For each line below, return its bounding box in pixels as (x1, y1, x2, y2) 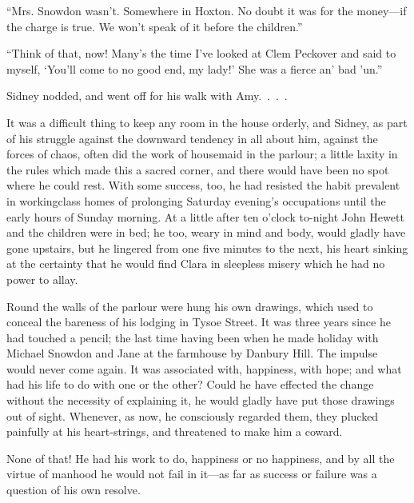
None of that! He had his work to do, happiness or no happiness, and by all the (6, 449, 395, 466)
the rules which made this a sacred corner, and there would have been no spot (6, 161, 389, 178)
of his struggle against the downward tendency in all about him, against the (6, 130, 378, 146)
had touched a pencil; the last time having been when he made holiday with (6, 329, 379, 345)
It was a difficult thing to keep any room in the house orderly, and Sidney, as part (6, 114, 408, 130)
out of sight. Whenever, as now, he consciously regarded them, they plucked (6, 407, 379, 424)
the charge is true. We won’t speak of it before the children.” (6, 18, 303, 34)
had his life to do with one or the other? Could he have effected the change (6, 376, 374, 393)
